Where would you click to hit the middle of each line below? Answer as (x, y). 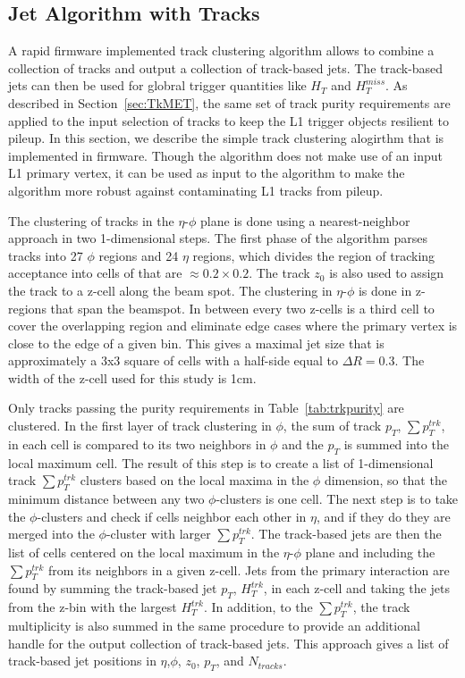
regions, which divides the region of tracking (314, 255)
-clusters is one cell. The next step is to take (337, 499)
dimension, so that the (385, 480)
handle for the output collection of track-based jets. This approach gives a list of (228, 643)
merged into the (51, 534)
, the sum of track (332, 426)
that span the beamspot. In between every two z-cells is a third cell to (242, 308)
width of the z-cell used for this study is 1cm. (132, 377)
